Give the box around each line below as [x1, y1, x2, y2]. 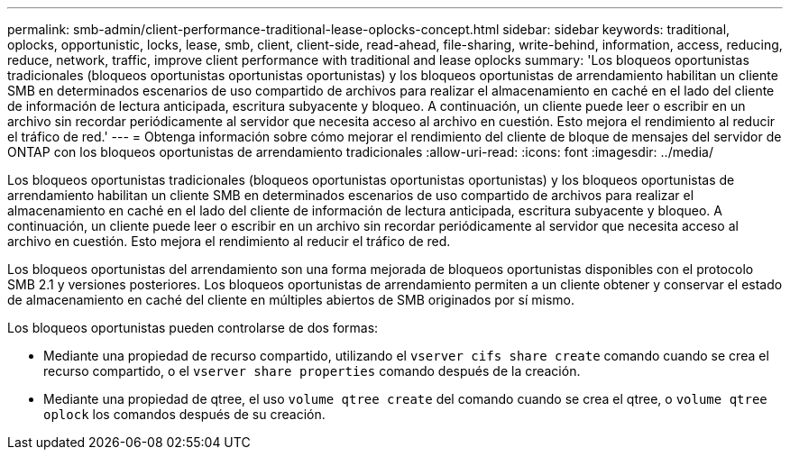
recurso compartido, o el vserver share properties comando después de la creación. [43, 363, 581, 379]
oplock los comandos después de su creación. [43, 407, 326, 422]
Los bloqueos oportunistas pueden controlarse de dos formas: [7, 320, 379, 335]
